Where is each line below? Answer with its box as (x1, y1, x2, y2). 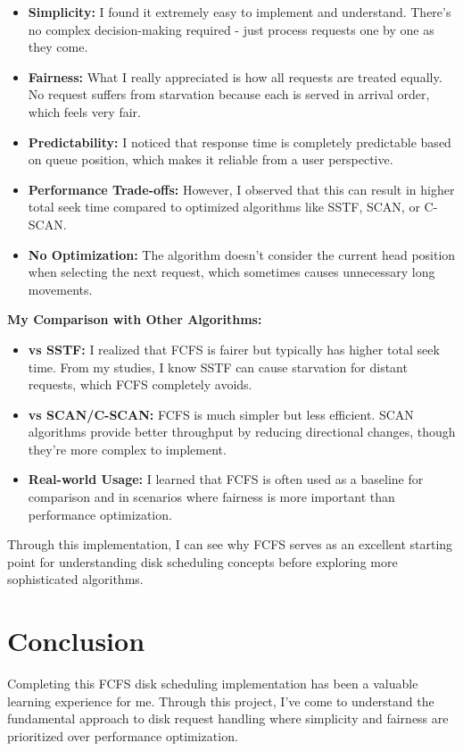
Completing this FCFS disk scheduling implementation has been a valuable (7, 674, 418, 693)
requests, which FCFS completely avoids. (28, 375, 252, 394)
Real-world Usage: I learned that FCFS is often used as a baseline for (28, 470, 424, 488)
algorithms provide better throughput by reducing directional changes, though (28, 422, 456, 441)
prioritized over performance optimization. (7, 726, 238, 745)
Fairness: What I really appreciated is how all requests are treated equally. (28, 67, 442, 86)
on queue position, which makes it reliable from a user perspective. (28, 150, 393, 169)
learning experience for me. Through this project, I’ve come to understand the (7, 691, 434, 710)
